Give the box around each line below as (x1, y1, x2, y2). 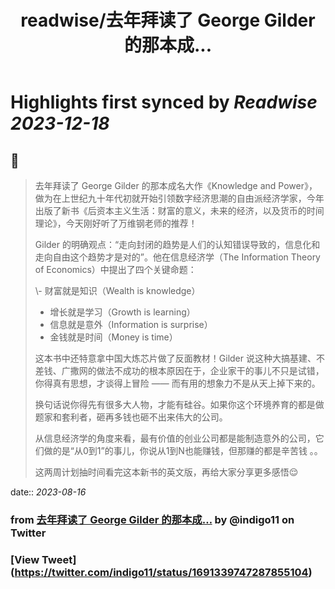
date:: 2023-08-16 (10, 486, 87, 498)
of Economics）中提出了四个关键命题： (34, 264, 197, 275)
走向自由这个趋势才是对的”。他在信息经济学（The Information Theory (34, 251, 321, 263)
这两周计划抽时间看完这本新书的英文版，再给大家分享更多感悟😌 (34, 466, 299, 478)
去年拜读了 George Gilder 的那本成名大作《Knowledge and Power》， (34, 180, 318, 191)
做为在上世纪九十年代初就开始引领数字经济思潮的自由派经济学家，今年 (34, 192, 325, 204)
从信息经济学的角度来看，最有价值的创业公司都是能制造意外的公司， (34, 432, 316, 444)
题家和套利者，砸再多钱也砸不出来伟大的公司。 (34, 411, 228, 423)
